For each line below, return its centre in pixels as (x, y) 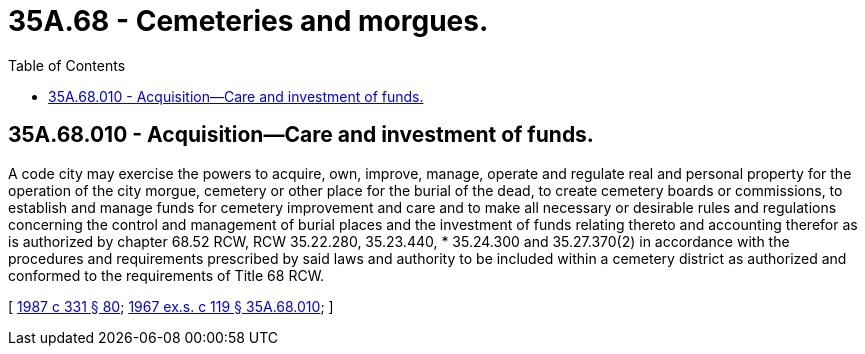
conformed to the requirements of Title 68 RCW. (166, 275)
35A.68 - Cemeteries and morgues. (248, 21)
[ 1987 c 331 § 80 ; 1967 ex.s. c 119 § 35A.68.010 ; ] (171, 306)
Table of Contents (67, 65)
